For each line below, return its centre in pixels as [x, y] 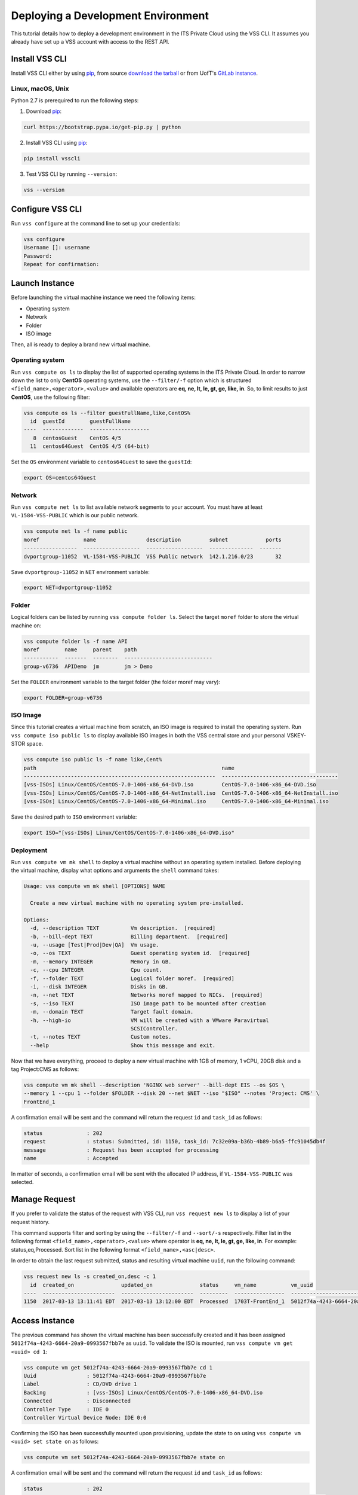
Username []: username [57, 248]
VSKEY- [297, 735]
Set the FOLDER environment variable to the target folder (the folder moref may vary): [116, 682]
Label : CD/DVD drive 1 [80, 1384]
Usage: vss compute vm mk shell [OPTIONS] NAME [94, 886]
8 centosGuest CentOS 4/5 [77, 438]
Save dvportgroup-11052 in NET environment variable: [81, 572]
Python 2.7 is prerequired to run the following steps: [75, 100]
